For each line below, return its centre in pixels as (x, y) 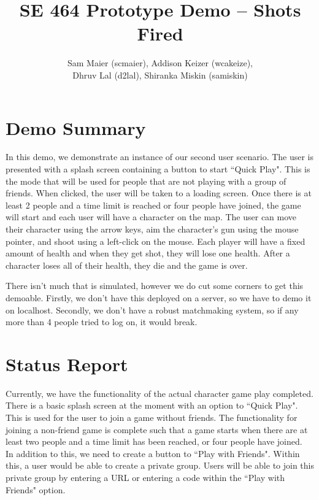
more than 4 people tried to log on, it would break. (102, 322)
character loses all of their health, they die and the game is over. (127, 265)
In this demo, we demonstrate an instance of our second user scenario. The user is (160, 157)
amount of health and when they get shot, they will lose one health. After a (148, 253)
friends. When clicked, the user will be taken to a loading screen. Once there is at (159, 193)
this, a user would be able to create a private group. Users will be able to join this (160, 465)
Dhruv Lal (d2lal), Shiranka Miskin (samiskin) (160, 75)
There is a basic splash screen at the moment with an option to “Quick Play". (152, 405)
